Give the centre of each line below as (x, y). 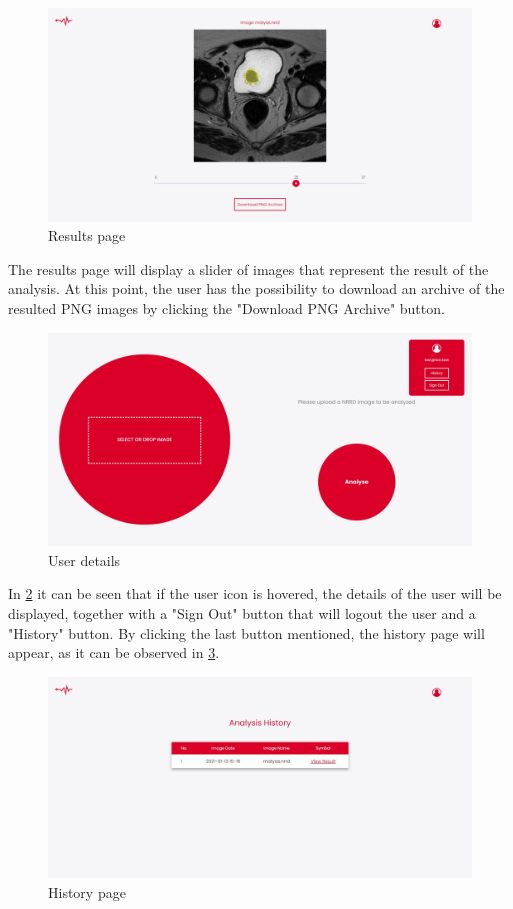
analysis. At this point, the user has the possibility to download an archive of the (256, 288)
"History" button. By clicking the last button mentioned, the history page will (246, 632)
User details (84, 559)
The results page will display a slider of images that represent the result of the (248, 268)
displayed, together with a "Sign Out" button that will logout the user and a (242, 613)
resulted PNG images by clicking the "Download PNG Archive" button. (226, 308)
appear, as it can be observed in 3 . (114, 652)
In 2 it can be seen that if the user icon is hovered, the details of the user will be (255, 593)
